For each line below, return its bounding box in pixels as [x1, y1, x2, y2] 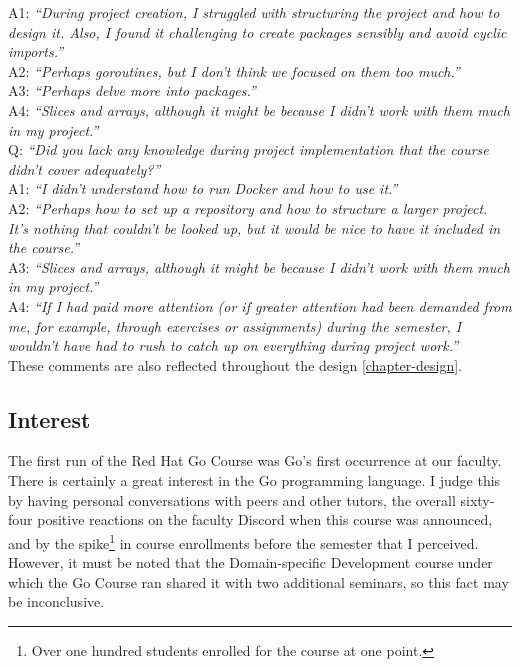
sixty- [460, 489, 495, 510]
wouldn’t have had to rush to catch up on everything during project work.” [8, 335, 459, 356]
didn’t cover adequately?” [8, 158, 161, 179]
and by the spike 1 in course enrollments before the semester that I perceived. [8, 529, 479, 553]
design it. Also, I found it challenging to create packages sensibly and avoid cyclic [8, 21, 507, 42]
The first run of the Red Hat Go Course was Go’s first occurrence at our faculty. [8, 450, 502, 471]
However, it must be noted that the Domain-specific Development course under [8, 552, 493, 573]
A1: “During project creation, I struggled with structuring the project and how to [8, 2, 500, 22]
